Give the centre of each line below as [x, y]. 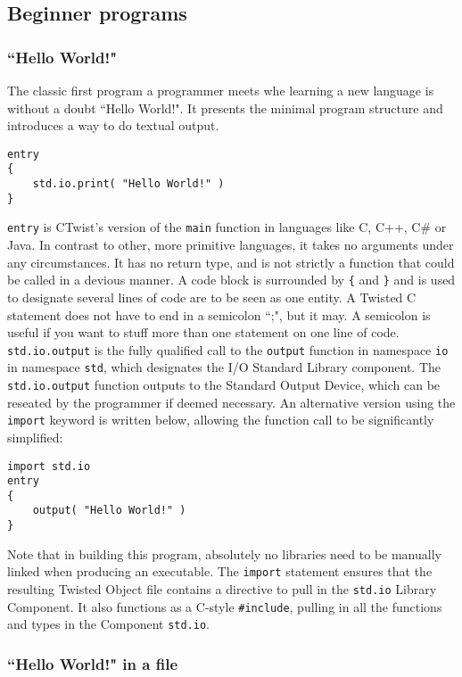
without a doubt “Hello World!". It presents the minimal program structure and [225, 107]
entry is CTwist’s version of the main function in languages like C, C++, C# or [227, 227]
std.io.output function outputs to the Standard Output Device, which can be [224, 384]
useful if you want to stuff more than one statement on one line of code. [203, 332]
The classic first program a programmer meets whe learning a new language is [221, 90]
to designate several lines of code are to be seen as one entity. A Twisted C [212, 297]
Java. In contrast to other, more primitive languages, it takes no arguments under [231, 245]
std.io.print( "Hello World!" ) [128, 184]
